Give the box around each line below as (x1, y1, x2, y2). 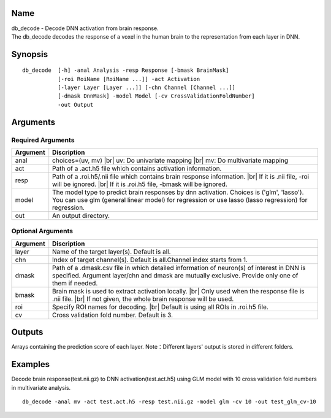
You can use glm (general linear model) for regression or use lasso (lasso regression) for (52, 196, 308, 204)
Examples (11, 359, 50, 370)
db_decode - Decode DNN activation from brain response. (11, 25, 159, 32)
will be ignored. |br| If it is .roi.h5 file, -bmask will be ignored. (52, 180, 228, 188)
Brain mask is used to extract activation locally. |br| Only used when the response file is (52, 287, 305, 295)
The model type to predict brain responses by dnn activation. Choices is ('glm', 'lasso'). (52, 188, 304, 196)
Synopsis (11, 49, 48, 60)
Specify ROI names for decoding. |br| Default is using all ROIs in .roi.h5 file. (52, 303, 269, 311)
